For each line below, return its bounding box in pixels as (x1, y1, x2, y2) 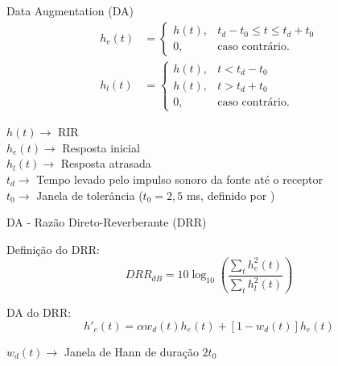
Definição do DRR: (6, 240, 100, 257)
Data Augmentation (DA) (6, 2, 134, 19)
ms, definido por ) (186, 186, 275, 203)
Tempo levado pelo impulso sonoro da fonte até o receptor (36, 171, 324, 188)
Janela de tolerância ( (36, 186, 143, 203)
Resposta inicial (62, 139, 140, 156)
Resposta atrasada (60, 155, 151, 172)
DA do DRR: (6, 303, 72, 320)
